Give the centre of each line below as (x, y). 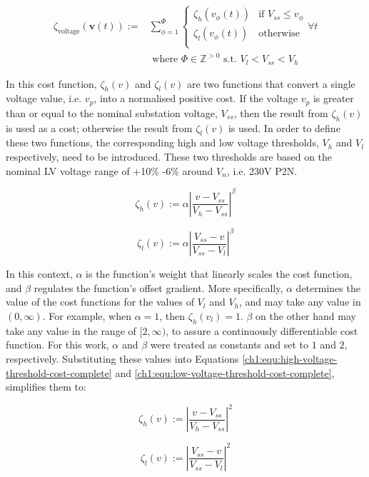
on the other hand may (306, 316)
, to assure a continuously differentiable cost (262, 330)
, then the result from (281, 112)
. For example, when (87, 316)
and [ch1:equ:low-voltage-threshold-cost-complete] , (225, 372)
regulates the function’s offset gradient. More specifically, (158, 287)
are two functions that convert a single (271, 83)
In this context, (39, 274)
